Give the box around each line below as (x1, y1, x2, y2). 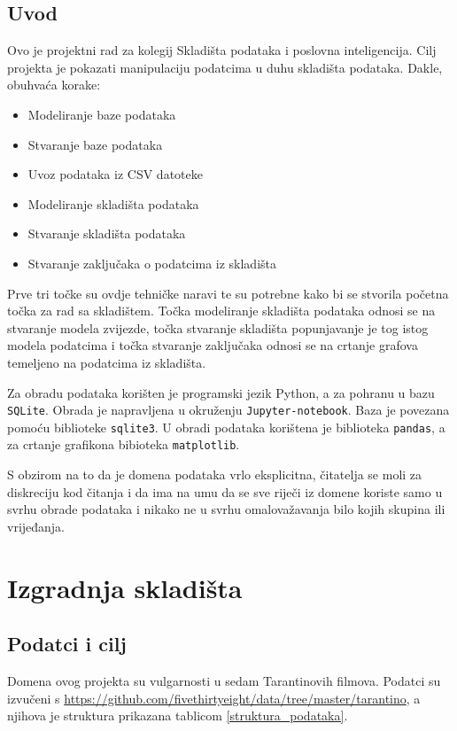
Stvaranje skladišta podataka (27, 224, 186, 243)
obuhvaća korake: (7, 75, 101, 94)
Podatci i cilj (7, 630, 127, 657)
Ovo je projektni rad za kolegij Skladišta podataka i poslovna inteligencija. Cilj (7, 41, 437, 59)
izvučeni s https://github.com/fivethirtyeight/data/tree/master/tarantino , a (7, 688, 421, 707)
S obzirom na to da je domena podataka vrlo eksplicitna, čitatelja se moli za (7, 465, 422, 484)
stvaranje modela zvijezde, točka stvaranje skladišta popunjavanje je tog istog (7, 318, 429, 337)
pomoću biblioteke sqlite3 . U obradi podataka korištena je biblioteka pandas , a (7, 417, 445, 436)
